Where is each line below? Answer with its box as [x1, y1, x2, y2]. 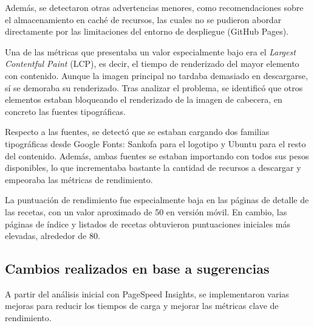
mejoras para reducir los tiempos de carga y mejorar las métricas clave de [5, 299, 279, 312]
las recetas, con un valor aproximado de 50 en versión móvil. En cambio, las [5, 205, 287, 218]
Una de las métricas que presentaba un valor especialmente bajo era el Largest [5, 45, 296, 58]
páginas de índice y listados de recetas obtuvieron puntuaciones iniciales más [5, 217, 290, 230]
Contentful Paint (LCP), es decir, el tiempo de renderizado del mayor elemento [5, 57, 299, 70]
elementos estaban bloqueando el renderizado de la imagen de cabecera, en [5, 93, 282, 106]
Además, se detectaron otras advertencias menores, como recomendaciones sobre [5, 1, 304, 13]
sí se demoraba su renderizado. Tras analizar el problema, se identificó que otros [5, 81, 303, 94]
